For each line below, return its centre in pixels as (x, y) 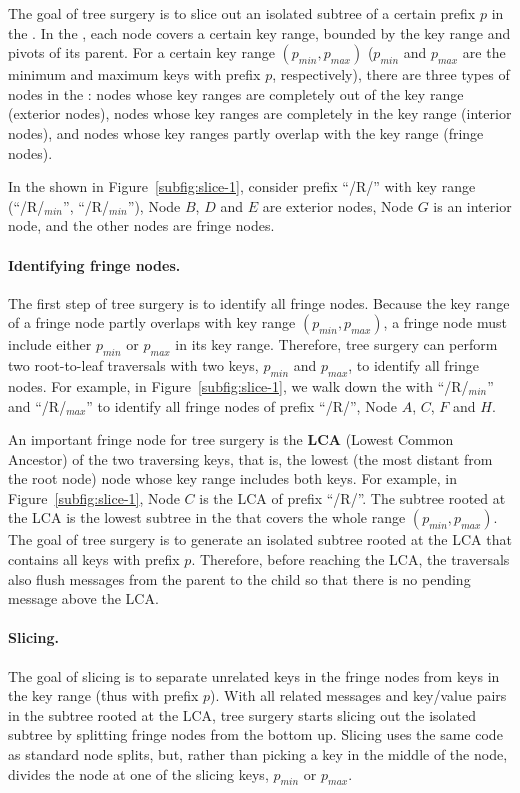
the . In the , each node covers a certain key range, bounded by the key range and (259, 32)
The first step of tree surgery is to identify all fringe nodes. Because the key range (259, 302)
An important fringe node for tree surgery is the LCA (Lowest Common (231, 439)
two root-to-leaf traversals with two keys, (133, 365)
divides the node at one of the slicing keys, (138, 773)
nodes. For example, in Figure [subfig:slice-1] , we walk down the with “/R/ (238, 385)
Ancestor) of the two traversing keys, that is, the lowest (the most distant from (250, 458)
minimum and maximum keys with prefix (134, 74)
